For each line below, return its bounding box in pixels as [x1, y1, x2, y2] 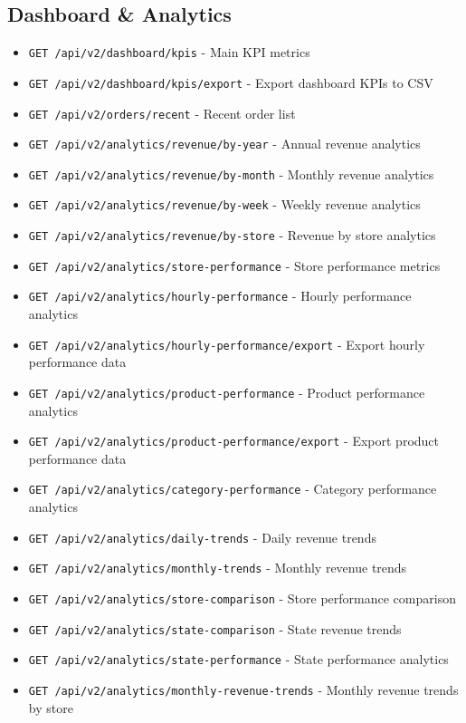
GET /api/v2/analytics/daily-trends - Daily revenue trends [28, 527, 376, 546]
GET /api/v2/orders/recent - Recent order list [28, 103, 296, 122]
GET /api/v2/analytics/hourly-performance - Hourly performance [28, 286, 412, 305]
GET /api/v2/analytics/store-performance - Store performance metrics [28, 255, 441, 275]
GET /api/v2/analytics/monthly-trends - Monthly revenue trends [28, 558, 407, 577]
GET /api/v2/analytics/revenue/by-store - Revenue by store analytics [28, 226, 436, 245]
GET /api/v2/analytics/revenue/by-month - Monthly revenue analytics [28, 164, 434, 183]
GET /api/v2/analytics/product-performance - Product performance [28, 382, 425, 401]
